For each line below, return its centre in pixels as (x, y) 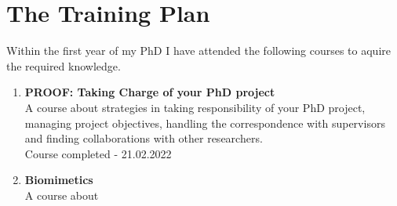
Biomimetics (59, 180)
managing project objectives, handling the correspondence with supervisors (205, 123)
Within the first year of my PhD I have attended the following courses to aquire (198, 51)
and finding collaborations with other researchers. (144, 138)
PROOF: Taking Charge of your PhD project (150, 92)
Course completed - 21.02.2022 (98, 153)
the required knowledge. (64, 65)
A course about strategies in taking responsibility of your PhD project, (195, 107)
